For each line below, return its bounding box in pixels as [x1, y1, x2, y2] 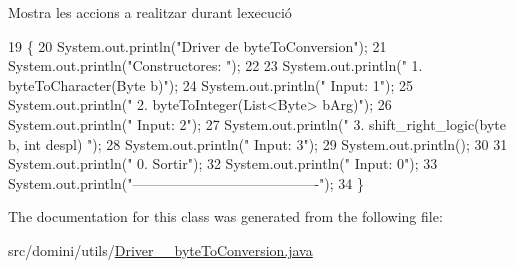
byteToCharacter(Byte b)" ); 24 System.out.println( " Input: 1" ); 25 [8, 74, 414, 95]
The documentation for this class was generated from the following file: [8, 206, 443, 227]
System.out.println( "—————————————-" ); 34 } [8, 172, 364, 193]
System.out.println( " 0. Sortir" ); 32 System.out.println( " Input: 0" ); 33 [8, 153, 438, 174]
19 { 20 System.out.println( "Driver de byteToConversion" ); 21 [8, 35, 387, 56]
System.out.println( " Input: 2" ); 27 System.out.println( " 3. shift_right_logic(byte [8, 113, 507, 134]
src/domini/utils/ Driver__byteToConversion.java [8, 239, 313, 260]
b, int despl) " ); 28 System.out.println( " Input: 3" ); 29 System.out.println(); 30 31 [8, 133, 508, 154]
